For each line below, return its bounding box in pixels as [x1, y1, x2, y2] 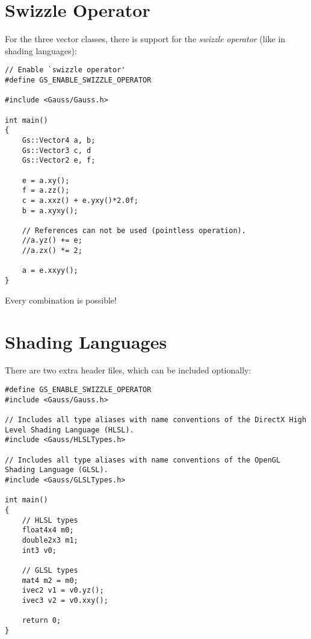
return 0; [22, 616, 61, 625]
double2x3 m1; [22, 535, 78, 544]
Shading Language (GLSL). [5, 466, 108, 475]
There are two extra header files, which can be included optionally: [5, 364, 251, 376]
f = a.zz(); [22, 186, 70, 195]
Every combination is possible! [5, 293, 117, 306]
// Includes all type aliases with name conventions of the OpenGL [5, 455, 281, 464]
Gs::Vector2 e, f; [22, 156, 96, 165]
